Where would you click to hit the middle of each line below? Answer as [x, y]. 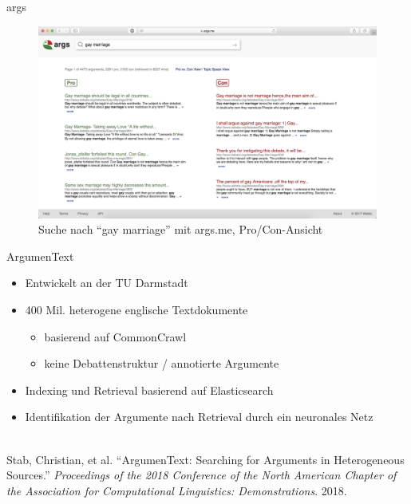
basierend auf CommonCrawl [115, 336]
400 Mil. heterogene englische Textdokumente [136, 309]
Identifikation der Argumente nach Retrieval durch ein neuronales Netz [199, 417]
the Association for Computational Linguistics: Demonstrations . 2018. [177, 490]
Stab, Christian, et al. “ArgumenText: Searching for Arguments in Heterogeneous [205, 459]
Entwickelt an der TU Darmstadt [107, 283]
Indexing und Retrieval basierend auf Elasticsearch [149, 390]
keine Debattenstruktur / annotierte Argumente [162, 363]
